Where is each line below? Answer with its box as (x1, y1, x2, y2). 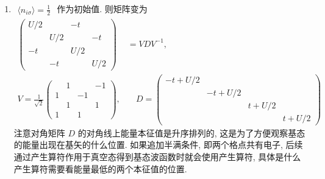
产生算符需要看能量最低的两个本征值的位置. (13, 162, 187, 175)
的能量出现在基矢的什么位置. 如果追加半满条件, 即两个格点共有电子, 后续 (13, 138, 303, 151)
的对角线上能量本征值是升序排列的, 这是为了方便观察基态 (77, 126, 305, 139)
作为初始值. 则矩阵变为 (57, 2, 148, 15)
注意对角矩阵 (13, 126, 65, 139)
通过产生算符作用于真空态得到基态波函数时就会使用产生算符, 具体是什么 (13, 150, 301, 163)
